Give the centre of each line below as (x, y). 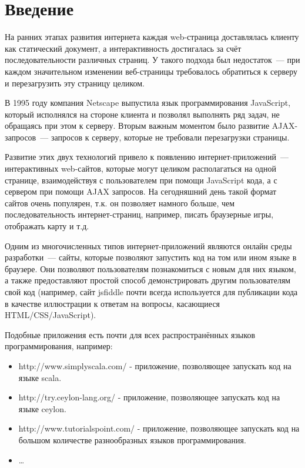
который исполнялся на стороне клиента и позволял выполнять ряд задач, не (142, 114)
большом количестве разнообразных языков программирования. (132, 439)
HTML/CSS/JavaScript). (51, 315)
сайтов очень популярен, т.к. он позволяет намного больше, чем (120, 203)
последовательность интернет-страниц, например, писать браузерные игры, (139, 214)
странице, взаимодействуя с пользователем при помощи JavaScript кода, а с (141, 180)
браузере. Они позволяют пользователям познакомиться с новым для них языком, (150, 268)
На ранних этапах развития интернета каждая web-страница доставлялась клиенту (152, 37)
